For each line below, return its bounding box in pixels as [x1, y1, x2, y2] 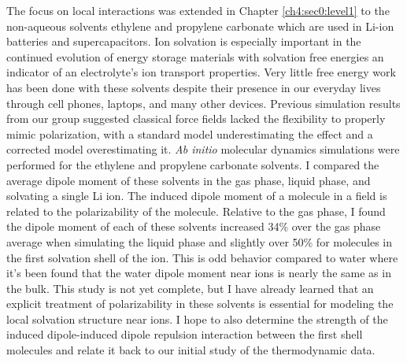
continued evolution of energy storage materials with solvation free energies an [6, 48, 384, 65]
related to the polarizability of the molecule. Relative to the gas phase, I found [6, 202, 386, 219]
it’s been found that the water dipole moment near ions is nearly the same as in [6, 265, 391, 281]
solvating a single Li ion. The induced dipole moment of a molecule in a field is [6, 187, 387, 204]
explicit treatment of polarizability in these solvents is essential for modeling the [6, 295, 394, 312]
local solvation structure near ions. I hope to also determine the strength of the [6, 310, 388, 327]
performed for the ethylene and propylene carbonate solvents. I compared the [6, 156, 379, 172]
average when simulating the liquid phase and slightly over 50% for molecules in [6, 233, 393, 250]
